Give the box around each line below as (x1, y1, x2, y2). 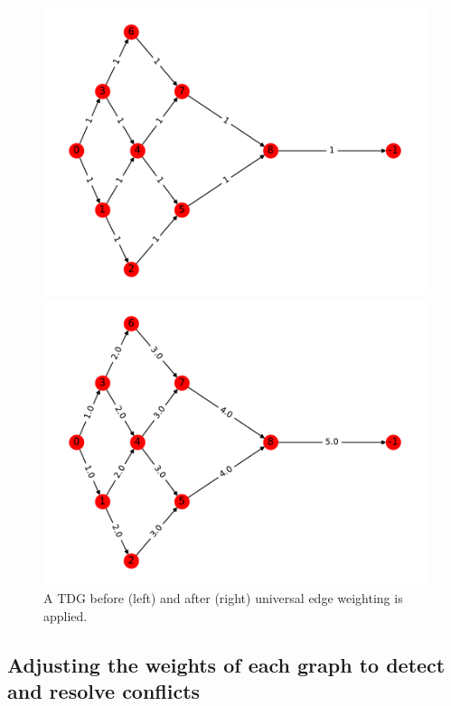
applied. (43, 606, 88, 625)
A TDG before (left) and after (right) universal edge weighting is (43, 589, 403, 608)
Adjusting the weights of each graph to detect (7, 650, 446, 678)
